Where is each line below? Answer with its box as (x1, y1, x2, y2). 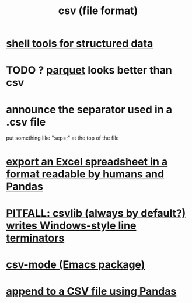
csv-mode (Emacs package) (6, 258, 145, 271)
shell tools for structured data (6, 37, 153, 50)
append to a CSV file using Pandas (6, 285, 177, 298)
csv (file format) (58, 4, 138, 18)
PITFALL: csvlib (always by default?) (6, 206, 186, 220)
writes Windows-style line (6, 219, 137, 232)
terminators (6, 231, 65, 245)
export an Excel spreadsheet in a (6, 155, 168, 168)
